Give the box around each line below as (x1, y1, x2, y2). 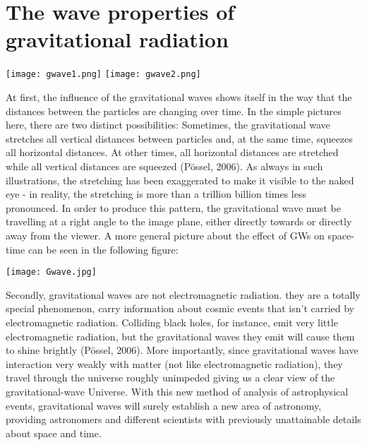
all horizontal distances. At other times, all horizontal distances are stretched (6, 145, 339, 160)
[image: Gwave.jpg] (6, 267, 97, 278)
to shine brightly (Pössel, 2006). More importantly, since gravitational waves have (6, 343, 359, 357)
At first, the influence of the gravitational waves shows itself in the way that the (6, 89, 352, 104)
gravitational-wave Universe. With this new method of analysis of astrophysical (6, 384, 349, 398)
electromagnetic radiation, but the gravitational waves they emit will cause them (6, 328, 355, 343)
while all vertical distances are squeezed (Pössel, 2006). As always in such (6, 158, 323, 173)
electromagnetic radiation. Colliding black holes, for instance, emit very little (6, 314, 338, 329)
